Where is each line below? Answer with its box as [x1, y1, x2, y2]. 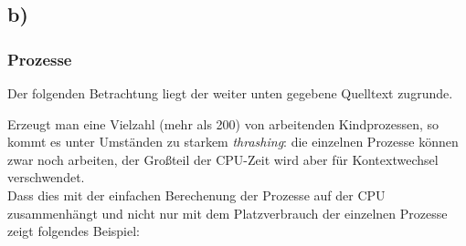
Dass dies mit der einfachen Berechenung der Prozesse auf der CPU [7, 185, 386, 204]
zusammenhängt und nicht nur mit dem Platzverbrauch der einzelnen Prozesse [7, 203, 448, 222]
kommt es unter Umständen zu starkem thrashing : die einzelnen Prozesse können [7, 132, 459, 151]
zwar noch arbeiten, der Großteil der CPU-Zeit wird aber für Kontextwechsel [7, 149, 439, 169]
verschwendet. [7, 168, 85, 187]
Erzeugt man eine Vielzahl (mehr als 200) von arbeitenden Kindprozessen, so [7, 114, 439, 133]
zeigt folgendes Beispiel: [7, 221, 140, 241]
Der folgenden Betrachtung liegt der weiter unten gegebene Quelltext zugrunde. [7, 84, 453, 102]
